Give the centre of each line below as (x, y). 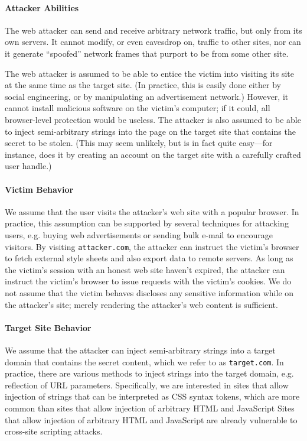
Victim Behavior (39, 189)
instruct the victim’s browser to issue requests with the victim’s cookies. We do (148, 281)
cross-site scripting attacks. (54, 431)
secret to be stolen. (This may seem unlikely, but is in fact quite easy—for (139, 143)
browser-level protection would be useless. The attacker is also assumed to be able (153, 119)
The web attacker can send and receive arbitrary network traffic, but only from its (153, 30)
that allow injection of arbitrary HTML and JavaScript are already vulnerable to (151, 419)
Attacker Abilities (42, 7)
